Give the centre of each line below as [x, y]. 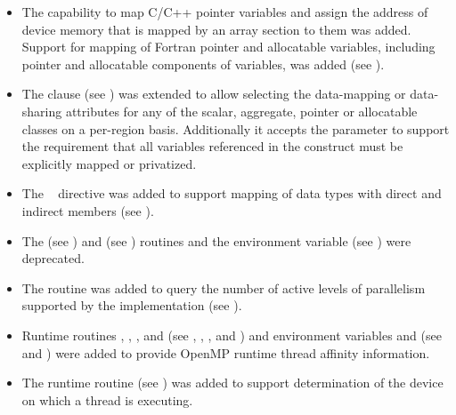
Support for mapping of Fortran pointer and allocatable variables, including [228, 47]
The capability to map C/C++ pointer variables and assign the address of [225, 12]
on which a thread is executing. [107, 399]
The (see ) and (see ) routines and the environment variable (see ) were [216, 240]
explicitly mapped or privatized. [109, 163]
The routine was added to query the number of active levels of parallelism [224, 287]
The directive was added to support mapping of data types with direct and [232, 193]
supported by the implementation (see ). [132, 305]
